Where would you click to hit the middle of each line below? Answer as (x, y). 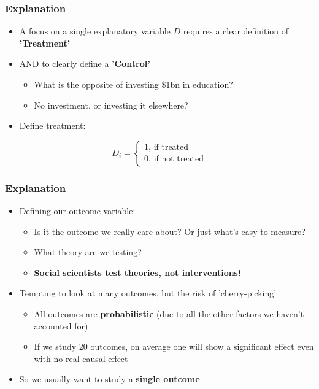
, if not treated (176, 159)
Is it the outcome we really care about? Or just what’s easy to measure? (170, 231)
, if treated (169, 148)
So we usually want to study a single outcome (110, 379)
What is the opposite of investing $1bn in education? (133, 84)
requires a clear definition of (236, 31)
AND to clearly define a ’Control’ (85, 64)
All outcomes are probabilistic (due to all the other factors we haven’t (169, 313)
